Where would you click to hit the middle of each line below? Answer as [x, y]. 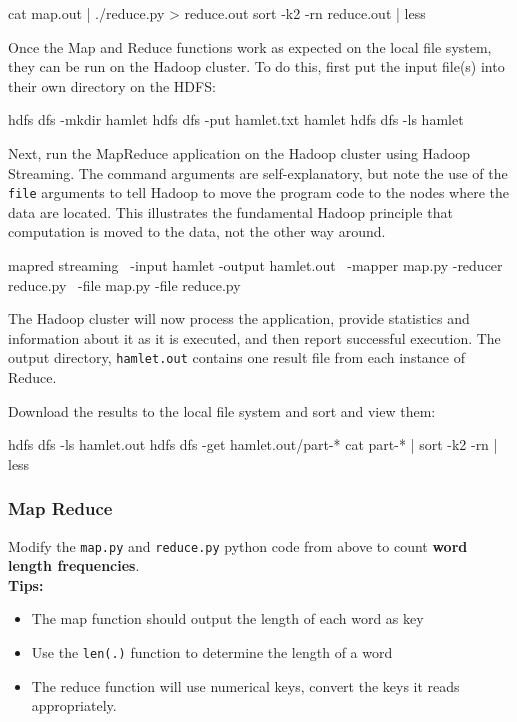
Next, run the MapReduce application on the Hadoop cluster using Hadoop [239, 152]
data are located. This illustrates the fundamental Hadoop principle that [230, 211]
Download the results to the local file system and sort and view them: [222, 410]
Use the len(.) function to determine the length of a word [212, 652]
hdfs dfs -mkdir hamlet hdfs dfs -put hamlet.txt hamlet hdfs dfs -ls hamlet [236, 119]
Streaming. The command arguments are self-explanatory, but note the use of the [258, 172]
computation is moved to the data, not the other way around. [197, 231]
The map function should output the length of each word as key [227, 618]
